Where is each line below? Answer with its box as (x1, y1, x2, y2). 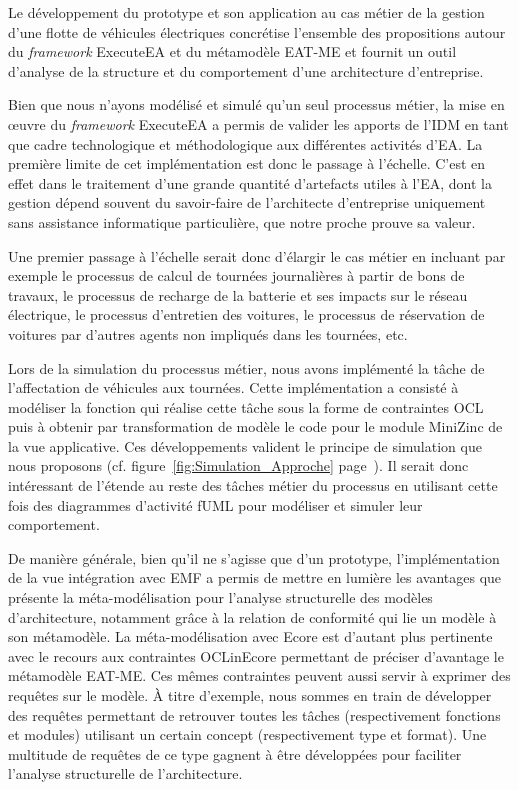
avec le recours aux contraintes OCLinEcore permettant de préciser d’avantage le (8, 645, 504, 666)
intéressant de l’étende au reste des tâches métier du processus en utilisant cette (8, 475, 498, 496)
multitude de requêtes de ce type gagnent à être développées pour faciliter (8, 743, 462, 764)
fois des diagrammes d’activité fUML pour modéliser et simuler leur (8, 494, 423, 515)
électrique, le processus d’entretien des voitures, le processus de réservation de (8, 304, 485, 325)
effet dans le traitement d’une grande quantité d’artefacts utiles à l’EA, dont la (8, 172, 492, 193)
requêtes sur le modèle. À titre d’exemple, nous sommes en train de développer (8, 685, 492, 705)
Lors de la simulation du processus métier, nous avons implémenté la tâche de (8, 357, 485, 378)
